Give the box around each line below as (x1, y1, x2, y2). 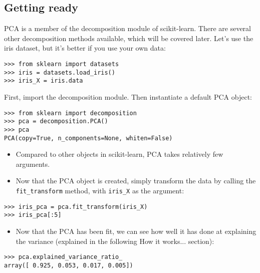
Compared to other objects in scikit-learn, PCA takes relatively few (16, 149, 223, 159)
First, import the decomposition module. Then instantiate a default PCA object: (4, 91, 252, 102)
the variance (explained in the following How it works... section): (16, 235, 214, 246)
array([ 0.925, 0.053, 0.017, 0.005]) (4, 261, 133, 269)
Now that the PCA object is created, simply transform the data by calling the (16, 175, 256, 186)
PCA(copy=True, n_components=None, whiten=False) (4, 134, 173, 142)
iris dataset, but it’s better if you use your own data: (4, 43, 166, 53)
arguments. (16, 158, 50, 169)
